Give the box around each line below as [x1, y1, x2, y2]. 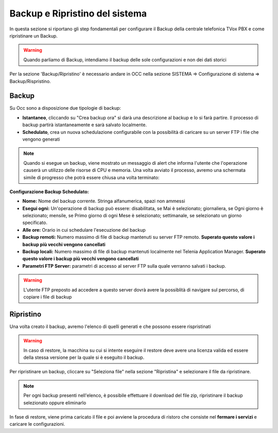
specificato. [22, 219, 47, 226]
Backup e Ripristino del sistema [9, 8, 147, 19]
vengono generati [22, 136, 60, 142]
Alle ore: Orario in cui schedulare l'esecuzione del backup [22, 227, 146, 233]
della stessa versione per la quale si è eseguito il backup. [23, 354, 145, 360]
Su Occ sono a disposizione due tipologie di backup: [9, 105, 121, 111]
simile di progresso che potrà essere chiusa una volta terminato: [23, 174, 160, 180]
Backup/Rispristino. [9, 78, 51, 84]
